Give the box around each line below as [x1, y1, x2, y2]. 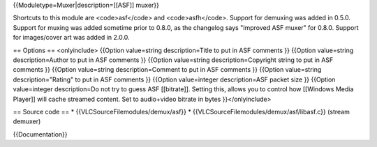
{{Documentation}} [13, 130, 68, 139]
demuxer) [13, 117, 41, 125]
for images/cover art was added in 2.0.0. [13, 33, 130, 42]
